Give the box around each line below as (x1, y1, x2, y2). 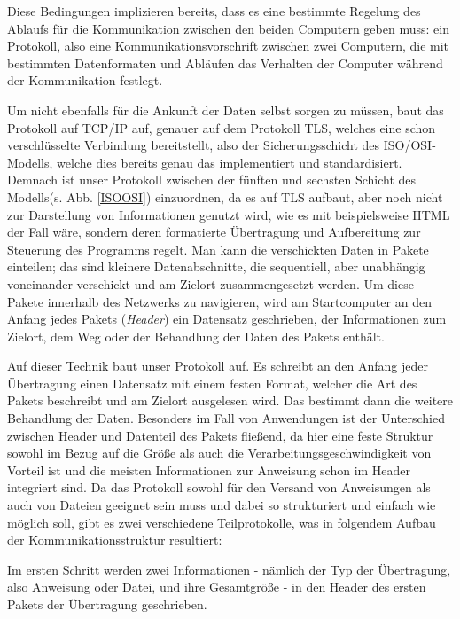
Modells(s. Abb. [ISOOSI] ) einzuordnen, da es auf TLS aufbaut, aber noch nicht (7, 187, 443, 206)
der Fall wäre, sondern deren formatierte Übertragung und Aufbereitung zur (7, 223, 421, 241)
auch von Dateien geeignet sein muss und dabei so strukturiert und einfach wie (7, 496, 436, 514)
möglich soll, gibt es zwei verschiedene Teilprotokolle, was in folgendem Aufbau (7, 513, 436, 531)
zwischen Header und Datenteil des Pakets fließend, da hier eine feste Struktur (7, 426, 433, 444)
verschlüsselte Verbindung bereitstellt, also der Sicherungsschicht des (7, 136, 380, 154)
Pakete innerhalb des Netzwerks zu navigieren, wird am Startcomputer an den (7, 292, 432, 310)
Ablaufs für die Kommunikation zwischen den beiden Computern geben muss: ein (7, 19, 449, 37)
